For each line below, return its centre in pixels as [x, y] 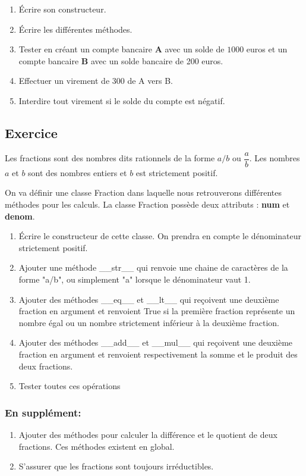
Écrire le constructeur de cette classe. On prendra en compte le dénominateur [160, 236]
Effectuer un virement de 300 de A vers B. [96, 81]
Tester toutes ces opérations [70, 386]
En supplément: [43, 412]
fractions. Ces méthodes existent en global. [97, 446]
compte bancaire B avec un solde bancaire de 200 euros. [121, 60]
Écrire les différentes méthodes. [75, 29]
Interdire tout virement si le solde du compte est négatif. [122, 100]
